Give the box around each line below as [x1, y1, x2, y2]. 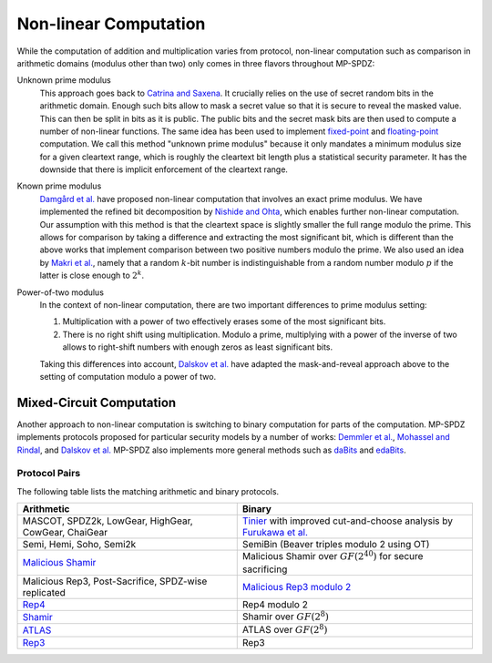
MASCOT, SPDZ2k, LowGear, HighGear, [22, 515, 193, 527]
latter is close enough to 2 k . [39, 269, 145, 281]
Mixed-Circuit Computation [16, 394, 177, 410]
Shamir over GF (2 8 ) [241, 608, 330, 623]
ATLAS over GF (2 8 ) [241, 622, 328, 636]
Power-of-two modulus [16, 287, 105, 298]
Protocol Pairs [16, 467, 81, 480]
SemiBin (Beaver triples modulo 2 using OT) [241, 538, 430, 551]
